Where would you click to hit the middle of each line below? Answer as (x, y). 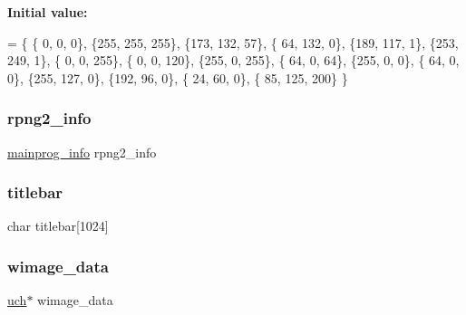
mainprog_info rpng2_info (82, 152)
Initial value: (48, 12)
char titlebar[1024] (58, 226)
